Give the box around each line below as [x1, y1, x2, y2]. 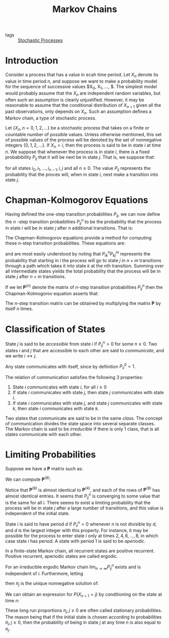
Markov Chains [52, 4, 118, 15]
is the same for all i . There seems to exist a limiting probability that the [5, 499, 151, 505]
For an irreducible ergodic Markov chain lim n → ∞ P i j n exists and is [5, 563, 141, 571]
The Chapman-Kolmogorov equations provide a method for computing [5, 235, 152, 241]
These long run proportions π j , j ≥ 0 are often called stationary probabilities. [5, 607, 162, 615]
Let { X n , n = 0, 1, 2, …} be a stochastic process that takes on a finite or [5, 125, 150, 132]
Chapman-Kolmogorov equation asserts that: [5, 291, 99, 297]
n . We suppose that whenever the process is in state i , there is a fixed [5, 149, 150, 155]
